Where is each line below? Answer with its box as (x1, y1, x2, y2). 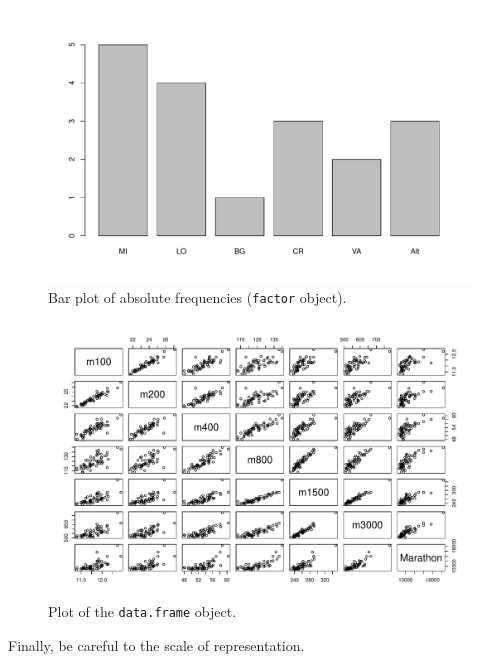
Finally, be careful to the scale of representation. (8, 635, 305, 656)
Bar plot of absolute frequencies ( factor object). (48, 287, 347, 308)
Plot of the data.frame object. (48, 601, 237, 622)
